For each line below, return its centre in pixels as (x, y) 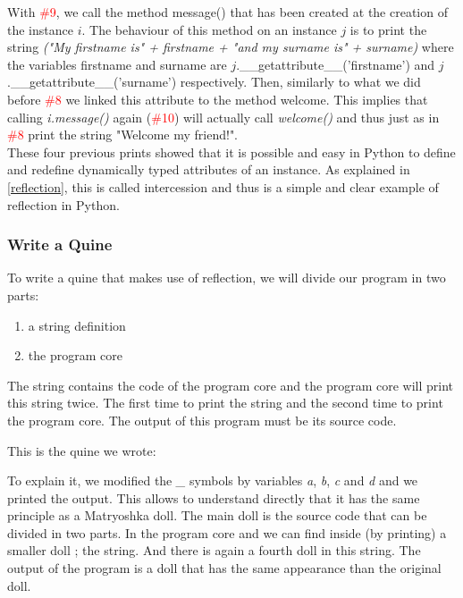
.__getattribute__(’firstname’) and (336, 64)
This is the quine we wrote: (82, 450)
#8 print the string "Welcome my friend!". (123, 135)
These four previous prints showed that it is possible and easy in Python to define (231, 152)
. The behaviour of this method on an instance (209, 29)
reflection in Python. (63, 204)
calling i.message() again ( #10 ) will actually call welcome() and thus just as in (223, 117)
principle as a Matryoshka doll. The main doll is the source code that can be (217, 515)
